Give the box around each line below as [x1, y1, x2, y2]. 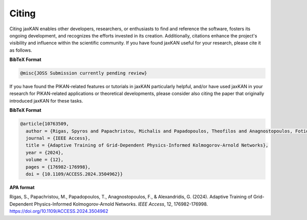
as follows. [9, 47, 33, 53]
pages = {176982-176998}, [26, 164, 91, 170]
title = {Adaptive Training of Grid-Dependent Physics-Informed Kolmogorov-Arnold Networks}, [26, 143, 269, 148]
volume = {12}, [26, 157, 64, 163]
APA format [9, 184, 35, 190]
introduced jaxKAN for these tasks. [9, 97, 83, 104]
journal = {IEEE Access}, [26, 135, 91, 141]
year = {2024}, [26, 149, 64, 155]
